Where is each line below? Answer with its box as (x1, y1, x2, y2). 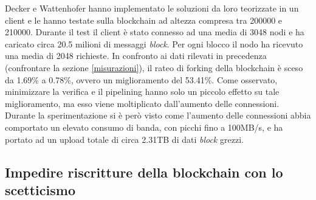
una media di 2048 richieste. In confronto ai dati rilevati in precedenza (5, 49, 267, 62)
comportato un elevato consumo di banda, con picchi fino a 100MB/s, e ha (5, 120, 283, 133)
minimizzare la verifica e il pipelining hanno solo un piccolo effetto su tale (5, 85, 280, 98)
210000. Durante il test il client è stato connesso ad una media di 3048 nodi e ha (5, 26, 304, 38)
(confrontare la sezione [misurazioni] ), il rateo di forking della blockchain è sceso (5, 61, 303, 74)
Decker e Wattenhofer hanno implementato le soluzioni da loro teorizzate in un (5, 2, 299, 14)
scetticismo (5, 180, 75, 199)
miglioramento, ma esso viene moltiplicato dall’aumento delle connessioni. (5, 97, 280, 109)
